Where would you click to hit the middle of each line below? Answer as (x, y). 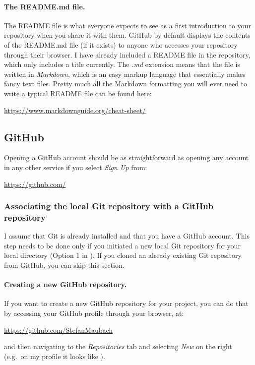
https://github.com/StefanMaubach (59, 330)
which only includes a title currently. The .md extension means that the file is (122, 64)
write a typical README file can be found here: (78, 93)
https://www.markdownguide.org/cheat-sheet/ (75, 110)
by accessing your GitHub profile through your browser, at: (94, 313)
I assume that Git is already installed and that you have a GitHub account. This (127, 236)
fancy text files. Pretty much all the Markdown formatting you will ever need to (126, 84)
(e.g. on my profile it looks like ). (55, 356)
